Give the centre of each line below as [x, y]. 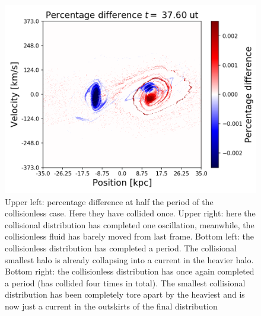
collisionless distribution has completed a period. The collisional [121, 248]
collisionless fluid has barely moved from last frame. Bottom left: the [129, 236]
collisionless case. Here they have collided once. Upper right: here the [130, 213]
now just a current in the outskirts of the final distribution [111, 306]
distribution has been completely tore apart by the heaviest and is [125, 294]
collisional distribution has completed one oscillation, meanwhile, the [130, 224]
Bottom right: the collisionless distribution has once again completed [130, 271]
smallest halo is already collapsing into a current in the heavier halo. [129, 259]
